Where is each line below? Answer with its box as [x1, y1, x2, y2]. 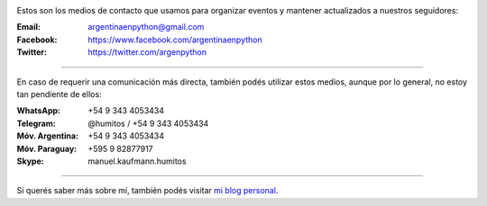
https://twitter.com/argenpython [87, 47, 207, 58]
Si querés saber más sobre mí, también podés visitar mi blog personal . [16, 185, 279, 196]
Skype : [16, 156, 44, 166]
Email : [16, 22, 41, 32]
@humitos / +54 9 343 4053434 [87, 118, 209, 129]
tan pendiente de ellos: [16, 88, 103, 99]
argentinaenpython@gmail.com [87, 22, 205, 32]
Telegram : [16, 118, 56, 129]
